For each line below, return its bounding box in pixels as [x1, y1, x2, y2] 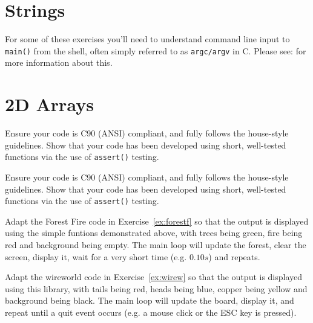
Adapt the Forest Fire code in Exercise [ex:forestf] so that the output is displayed [5, 214, 309, 227]
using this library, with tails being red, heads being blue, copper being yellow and [5, 282, 308, 295]
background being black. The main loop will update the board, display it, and [5, 294, 294, 307]
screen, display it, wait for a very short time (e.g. [5, 250, 187, 263]
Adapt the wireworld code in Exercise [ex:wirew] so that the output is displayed [5, 270, 303, 283]
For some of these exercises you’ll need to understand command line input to [5, 33, 290, 45]
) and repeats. [208, 250, 260, 263]
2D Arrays [5, 92, 94, 117]
